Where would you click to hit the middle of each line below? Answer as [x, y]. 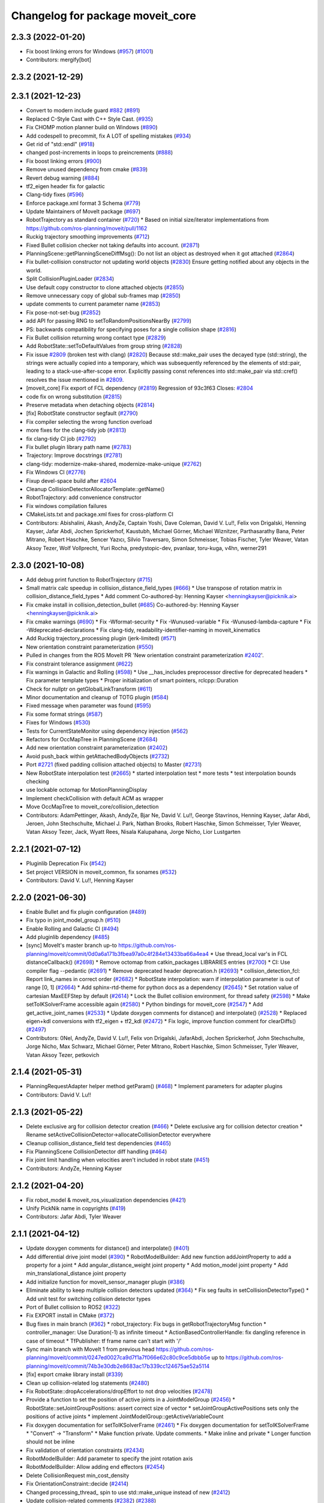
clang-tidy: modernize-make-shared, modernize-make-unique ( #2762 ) [114, 464]
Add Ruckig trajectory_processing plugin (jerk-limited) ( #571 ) [101, 638]
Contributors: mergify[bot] [58, 60]
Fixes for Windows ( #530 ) [58, 723]
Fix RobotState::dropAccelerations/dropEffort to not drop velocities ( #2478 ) [119, 1391]
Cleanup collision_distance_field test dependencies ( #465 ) [98, 1143]
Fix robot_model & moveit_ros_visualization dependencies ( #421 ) [106, 1200]
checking [37, 781]
